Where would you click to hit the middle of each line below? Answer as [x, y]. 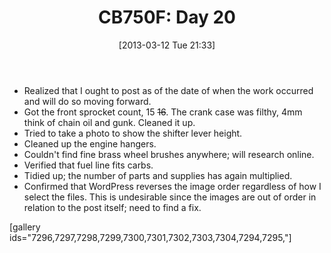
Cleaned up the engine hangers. [90, 143]
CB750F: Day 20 [167, 17]
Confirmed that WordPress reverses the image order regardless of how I [172, 186]
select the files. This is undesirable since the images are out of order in [170, 197]
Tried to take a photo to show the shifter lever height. [133, 133]
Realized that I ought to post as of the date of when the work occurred [168, 90]
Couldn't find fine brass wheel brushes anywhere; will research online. [169, 154]
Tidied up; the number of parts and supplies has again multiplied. [158, 175]
